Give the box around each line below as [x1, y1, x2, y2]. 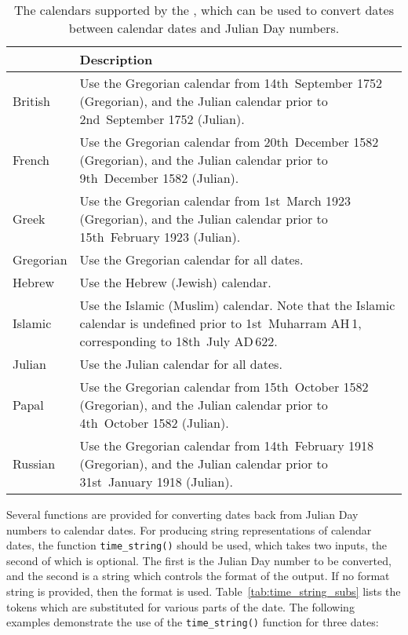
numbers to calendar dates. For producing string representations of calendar [6, 521, 372, 538]
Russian [13, 454, 56, 473]
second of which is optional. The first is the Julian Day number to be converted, [6, 552, 392, 568]
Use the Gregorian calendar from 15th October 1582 [79, 378, 369, 396]
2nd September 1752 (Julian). [79, 110, 245, 128]
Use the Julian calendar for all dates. [79, 355, 282, 373]
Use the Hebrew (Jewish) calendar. [79, 273, 271, 291]
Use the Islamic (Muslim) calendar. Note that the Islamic [79, 296, 395, 314]
